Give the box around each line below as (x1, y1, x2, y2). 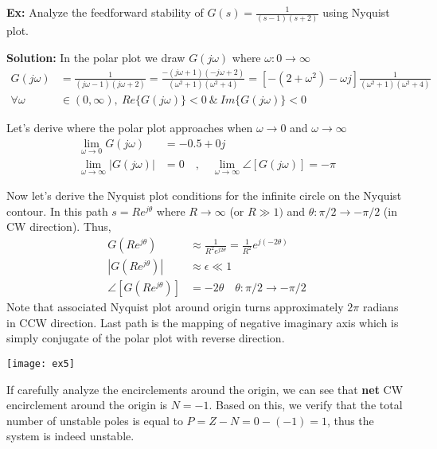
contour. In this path (6, 202, 108, 219)
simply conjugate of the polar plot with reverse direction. (6, 330, 285, 346)
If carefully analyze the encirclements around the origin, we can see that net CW (6, 381, 404, 397)
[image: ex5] (6, 357, 75, 369)
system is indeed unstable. (6, 428, 135, 444)
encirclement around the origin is (6, 396, 168, 413)
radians (362, 299, 399, 315)
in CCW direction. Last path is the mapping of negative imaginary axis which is (6, 314, 399, 330)
